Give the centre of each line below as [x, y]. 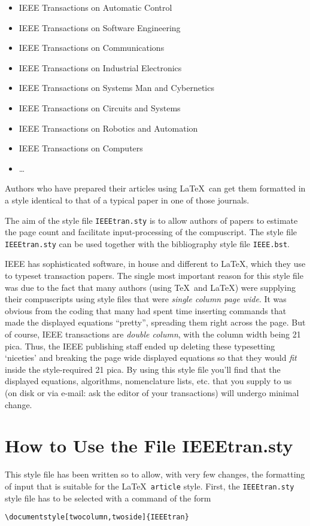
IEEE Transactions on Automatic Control [95, 7]
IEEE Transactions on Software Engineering [100, 27]
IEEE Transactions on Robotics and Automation [108, 128]
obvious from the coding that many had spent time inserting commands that [146, 310]
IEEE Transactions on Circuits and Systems [100, 107]
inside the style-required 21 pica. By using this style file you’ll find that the [143, 369]
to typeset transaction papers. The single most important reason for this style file [154, 276]
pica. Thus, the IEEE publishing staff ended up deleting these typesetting [140, 346]
